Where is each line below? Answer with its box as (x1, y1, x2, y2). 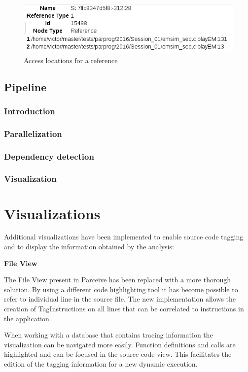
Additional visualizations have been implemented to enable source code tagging (4, 232, 244, 242)
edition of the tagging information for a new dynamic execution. (4, 358, 198, 369)
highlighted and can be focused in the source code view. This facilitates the (4, 349, 232, 359)
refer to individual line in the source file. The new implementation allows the (4, 294, 236, 304)
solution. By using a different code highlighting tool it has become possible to (4, 284, 238, 294)
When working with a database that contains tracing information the (4, 330, 213, 340)
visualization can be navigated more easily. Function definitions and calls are (4, 339, 236, 349)
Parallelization (4, 127, 62, 139)
